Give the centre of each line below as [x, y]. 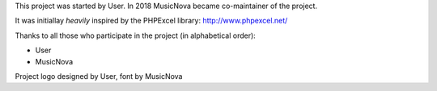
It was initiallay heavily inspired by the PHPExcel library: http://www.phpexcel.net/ [151, 21]
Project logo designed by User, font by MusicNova [99, 76]
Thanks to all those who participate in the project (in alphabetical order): [136, 35]
